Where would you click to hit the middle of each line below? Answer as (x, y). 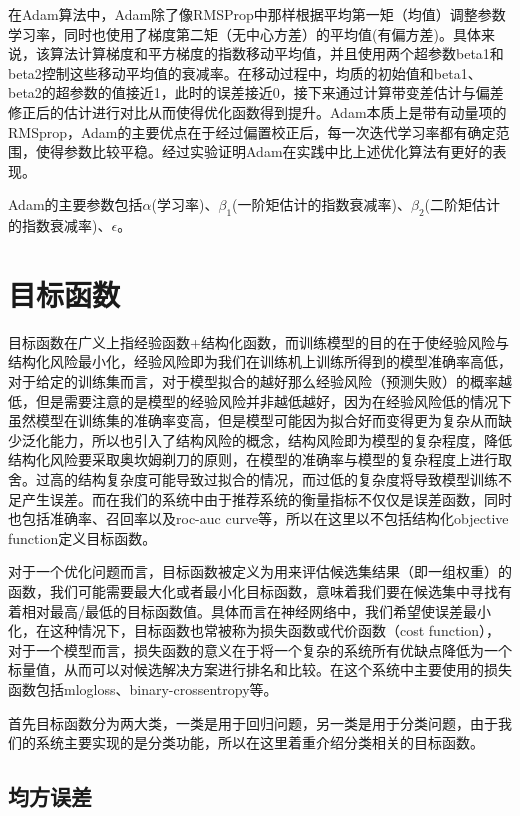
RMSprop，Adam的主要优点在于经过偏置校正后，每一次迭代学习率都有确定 (252, 131)
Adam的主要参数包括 (75, 204)
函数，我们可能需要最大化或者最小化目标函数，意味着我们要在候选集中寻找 (253, 590)
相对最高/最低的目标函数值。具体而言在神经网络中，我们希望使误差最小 (256, 610)
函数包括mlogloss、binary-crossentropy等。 (143, 688)
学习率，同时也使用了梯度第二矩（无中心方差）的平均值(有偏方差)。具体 (244, 33)
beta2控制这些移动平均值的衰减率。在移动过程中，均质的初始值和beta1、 (245, 72)
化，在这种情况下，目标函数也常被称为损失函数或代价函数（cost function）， (254, 630)
